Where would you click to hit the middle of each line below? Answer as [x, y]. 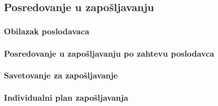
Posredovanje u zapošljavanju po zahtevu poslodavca [109, 53]
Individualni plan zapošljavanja [66, 98]
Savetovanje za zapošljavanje [61, 75]
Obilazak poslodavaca [47, 31]
